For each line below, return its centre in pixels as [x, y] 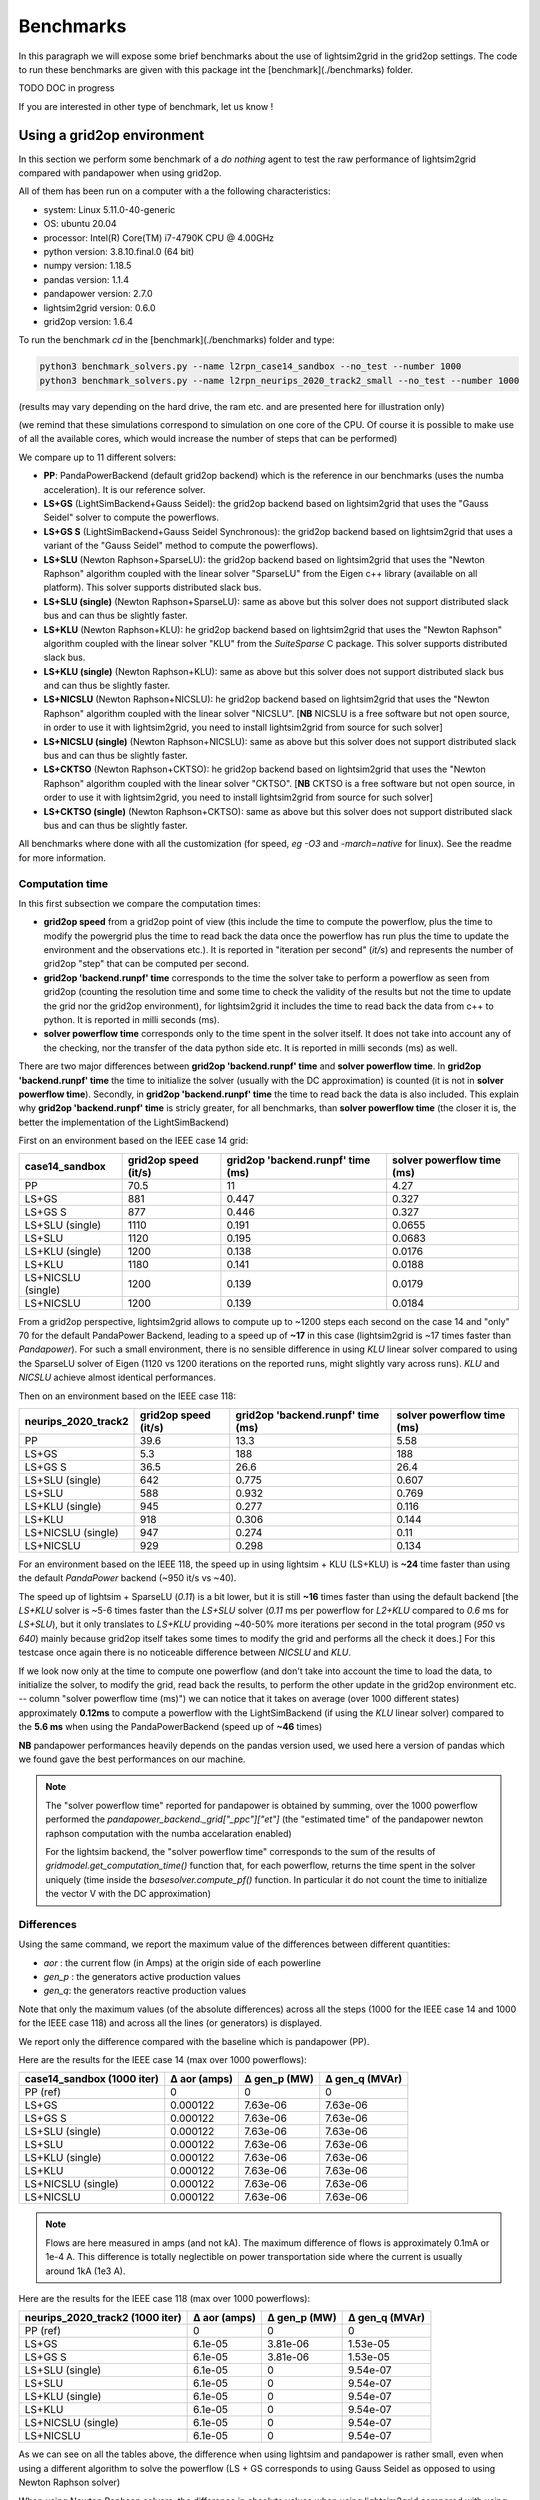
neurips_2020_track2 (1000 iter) [103, 2318]
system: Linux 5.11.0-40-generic [109, 209]
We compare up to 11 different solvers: [97, 457]
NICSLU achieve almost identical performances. [117, 1377]
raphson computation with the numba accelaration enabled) [168, 1833]
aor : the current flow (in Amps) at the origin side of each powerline [182, 1962]
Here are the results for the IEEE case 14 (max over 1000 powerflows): [162, 2059]
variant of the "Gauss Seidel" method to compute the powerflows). [181, 546]
